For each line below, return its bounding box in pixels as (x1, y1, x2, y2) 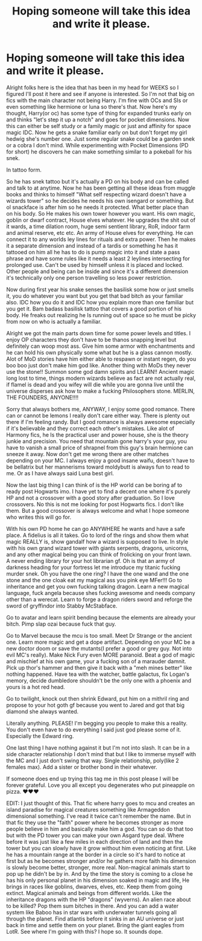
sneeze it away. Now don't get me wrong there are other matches (6, 450, 169, 457)
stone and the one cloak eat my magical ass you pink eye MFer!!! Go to (6, 576, 182, 583)
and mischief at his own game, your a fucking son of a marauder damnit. (6, 657, 187, 665)
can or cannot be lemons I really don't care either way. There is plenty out (6, 412, 190, 419)
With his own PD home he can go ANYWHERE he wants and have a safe (6, 525, 185, 532)
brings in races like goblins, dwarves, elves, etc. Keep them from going (6, 883, 183, 890)
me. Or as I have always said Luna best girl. (6, 469, 115, 477)
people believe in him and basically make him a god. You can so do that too (6, 825, 194, 832)
